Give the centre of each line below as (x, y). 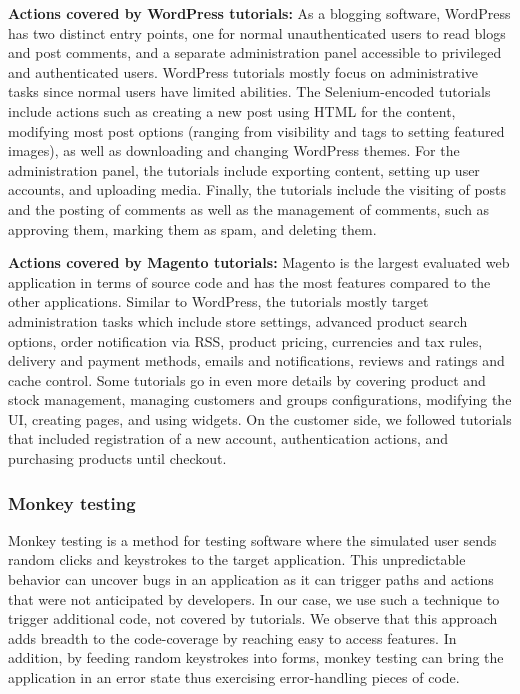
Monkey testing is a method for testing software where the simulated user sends (252, 539)
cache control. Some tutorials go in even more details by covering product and (247, 379)
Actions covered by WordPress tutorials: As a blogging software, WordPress (259, 13)
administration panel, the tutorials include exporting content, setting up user (244, 169)
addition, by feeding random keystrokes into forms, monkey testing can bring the (256, 657)
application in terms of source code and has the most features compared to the (249, 281)
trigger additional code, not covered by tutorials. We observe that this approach (253, 618)
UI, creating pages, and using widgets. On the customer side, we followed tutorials (260, 418)
